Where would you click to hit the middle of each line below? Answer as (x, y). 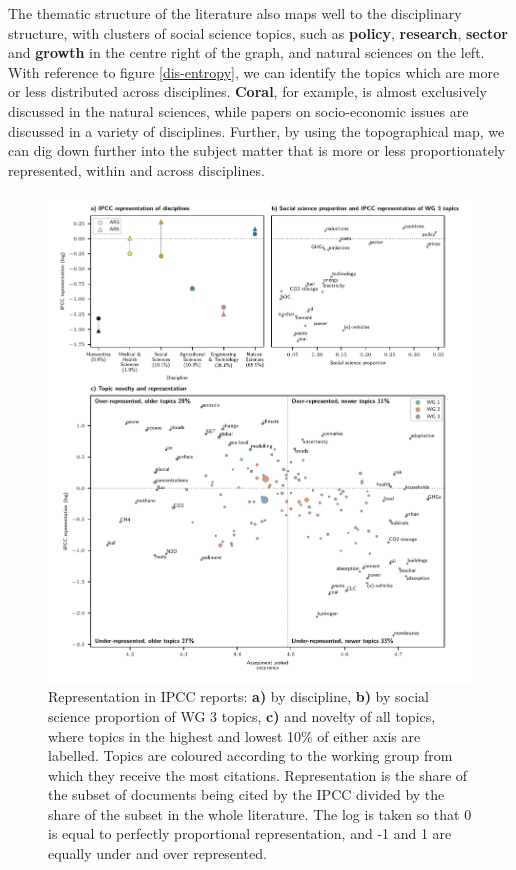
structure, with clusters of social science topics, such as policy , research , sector (258, 32)
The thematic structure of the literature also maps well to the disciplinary (235, 13)
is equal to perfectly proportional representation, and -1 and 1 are (250, 833)
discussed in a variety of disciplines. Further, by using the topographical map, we (256, 130)
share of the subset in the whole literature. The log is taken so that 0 (260, 813)
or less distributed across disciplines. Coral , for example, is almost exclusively (247, 91)
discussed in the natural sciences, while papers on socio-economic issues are (238, 110)
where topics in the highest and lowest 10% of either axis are (234, 735)
